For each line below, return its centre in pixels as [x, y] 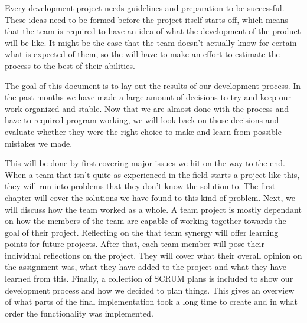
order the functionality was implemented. [79, 313]
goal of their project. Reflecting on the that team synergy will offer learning [142, 232]
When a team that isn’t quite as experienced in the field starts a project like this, [152, 174]
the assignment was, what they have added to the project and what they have [146, 267]
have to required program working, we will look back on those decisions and [142, 120]
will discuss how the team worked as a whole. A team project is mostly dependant [153, 209]
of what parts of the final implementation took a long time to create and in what [151, 301]
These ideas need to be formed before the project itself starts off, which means [147, 19]
